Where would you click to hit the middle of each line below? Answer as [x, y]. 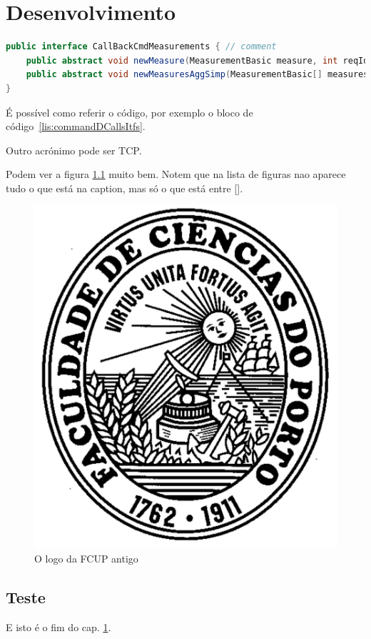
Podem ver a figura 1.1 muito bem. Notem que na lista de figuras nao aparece [176, 174]
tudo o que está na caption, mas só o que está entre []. [124, 188]
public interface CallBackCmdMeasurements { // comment [141, 47]
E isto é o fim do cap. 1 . [59, 626]
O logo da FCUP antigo [86, 558]
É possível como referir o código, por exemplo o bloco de [129, 112]
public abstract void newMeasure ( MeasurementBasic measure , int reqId [197, 60]
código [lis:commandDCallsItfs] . [76, 126]
